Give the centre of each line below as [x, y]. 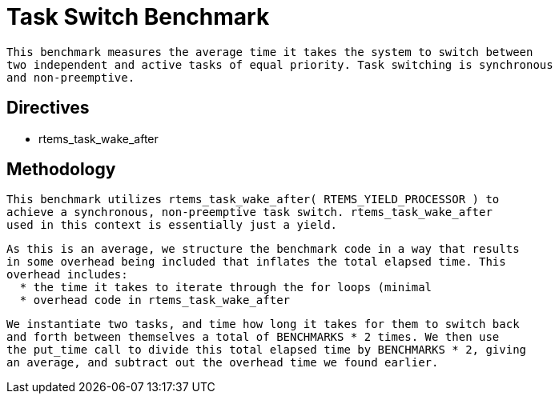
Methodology [61, 170]
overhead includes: [67, 275]
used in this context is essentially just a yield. [172, 225]
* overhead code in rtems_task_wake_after [155, 300]
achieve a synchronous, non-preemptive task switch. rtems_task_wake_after [249, 212]
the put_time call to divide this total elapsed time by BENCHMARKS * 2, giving [267, 350]
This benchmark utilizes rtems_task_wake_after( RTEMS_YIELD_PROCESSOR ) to [253, 200]
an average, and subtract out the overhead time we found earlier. [223, 363]
